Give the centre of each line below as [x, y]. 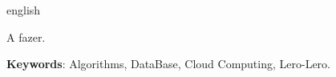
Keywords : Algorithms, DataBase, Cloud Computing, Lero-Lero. [169, 64]
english [24, 10]
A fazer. [26, 36]
